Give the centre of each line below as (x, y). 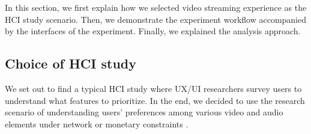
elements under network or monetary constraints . (97, 123)
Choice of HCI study (71, 63)
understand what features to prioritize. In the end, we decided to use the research (155, 100)
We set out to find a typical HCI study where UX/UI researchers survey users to (153, 88)
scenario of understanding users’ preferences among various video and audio (144, 112)
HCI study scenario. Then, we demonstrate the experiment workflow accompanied (156, 19)
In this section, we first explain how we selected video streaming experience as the (156, 7)
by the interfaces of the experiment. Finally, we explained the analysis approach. (153, 31)
